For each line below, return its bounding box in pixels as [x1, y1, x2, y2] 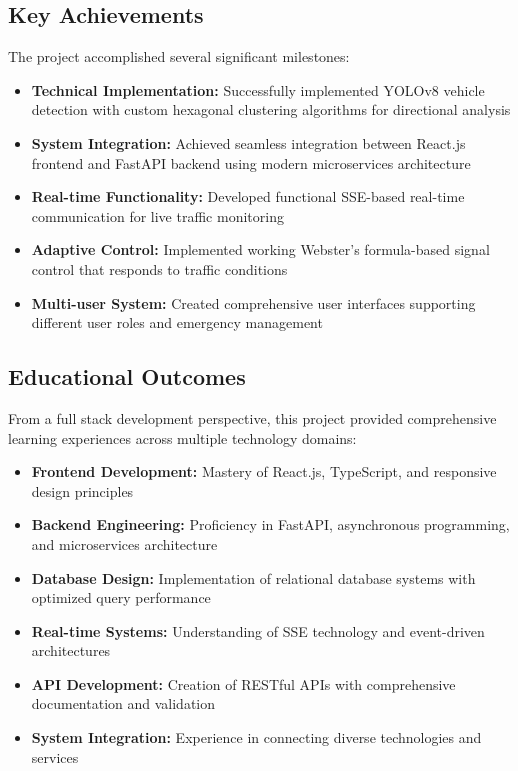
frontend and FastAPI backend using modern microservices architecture [31, 152, 471, 173]
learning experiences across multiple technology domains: [8, 427, 357, 448]
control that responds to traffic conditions [31, 258, 288, 279]
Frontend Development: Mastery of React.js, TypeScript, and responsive [31, 461, 497, 482]
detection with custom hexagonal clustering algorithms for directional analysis [31, 99, 511, 120]
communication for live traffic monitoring [31, 205, 284, 226]
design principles [31, 480, 134, 501]
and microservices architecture [31, 533, 218, 554]
